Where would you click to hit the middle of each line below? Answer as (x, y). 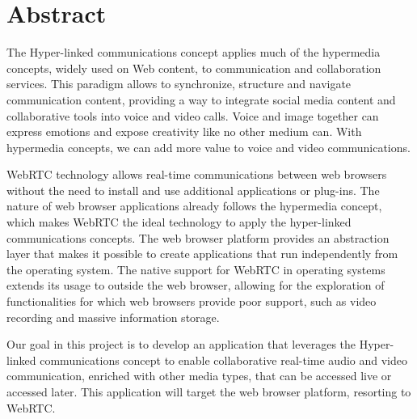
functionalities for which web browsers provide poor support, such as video (192, 301)
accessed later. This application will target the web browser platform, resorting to (209, 391)
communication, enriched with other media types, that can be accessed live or (199, 376)
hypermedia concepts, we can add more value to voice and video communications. (208, 147)
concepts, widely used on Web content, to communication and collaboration (194, 68)
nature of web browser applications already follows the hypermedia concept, (194, 206)
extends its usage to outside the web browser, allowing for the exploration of (196, 285)
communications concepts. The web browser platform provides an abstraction (198, 237)
